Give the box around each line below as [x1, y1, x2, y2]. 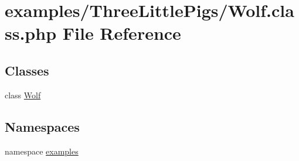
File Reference [62, 21, 181, 45]
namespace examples [5, 145, 79, 157]
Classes [5, 61, 49, 79]
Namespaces [5, 117, 80, 135]
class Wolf [5, 88, 41, 101]
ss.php [5, 21, 57, 45]
